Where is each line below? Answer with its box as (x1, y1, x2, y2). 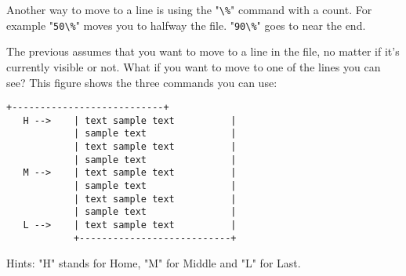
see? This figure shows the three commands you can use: (6, 74, 277, 90)
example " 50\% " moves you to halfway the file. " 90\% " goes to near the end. (6, 16, 366, 33)
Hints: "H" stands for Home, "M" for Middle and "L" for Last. (6, 255, 301, 271)
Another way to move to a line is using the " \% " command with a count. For (6, 2, 372, 17)
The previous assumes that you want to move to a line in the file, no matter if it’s (6, 43, 400, 60)
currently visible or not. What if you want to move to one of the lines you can (6, 58, 381, 74)
